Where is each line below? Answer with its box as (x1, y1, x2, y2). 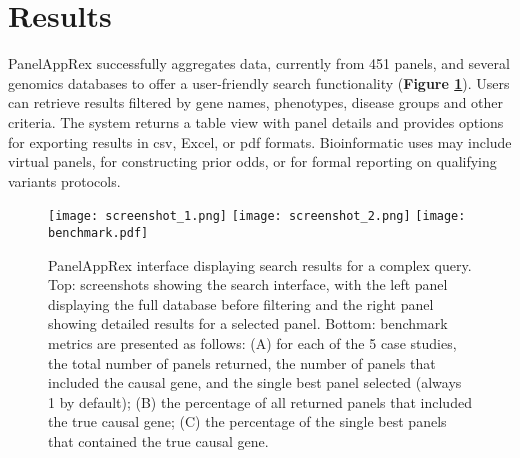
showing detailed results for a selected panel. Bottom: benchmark (48, 313, 448, 334)
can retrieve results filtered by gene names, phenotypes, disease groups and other (8, 92, 504, 113)
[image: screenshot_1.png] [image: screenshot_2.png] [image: (48, 209, 466, 224)
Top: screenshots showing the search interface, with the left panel (48, 274, 448, 295)
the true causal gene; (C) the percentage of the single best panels (48, 411, 447, 432)
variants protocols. (8, 170, 121, 191)
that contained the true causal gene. (48, 430, 269, 451)
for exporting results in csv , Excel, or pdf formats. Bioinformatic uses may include (8, 131, 512, 152)
